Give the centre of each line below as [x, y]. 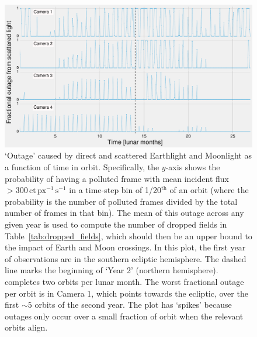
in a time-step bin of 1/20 [115, 190]
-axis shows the [193, 167]
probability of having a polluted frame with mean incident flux [117, 178]
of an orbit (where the [209, 190]
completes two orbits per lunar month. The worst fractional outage [124, 281]
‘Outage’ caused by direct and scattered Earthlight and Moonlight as [128, 155]
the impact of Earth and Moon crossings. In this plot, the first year [125, 247]
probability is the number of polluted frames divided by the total [121, 201]
